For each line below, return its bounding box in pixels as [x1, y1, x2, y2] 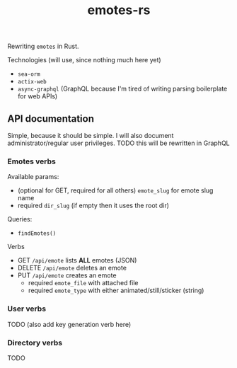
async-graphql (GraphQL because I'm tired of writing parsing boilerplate [17, 84, 228, 93]
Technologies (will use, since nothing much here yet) [7, 56, 161, 64]
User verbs [7, 304, 47, 314]
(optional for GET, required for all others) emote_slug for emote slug [17, 186, 214, 195]
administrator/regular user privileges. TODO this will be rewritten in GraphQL [7, 139, 230, 147]
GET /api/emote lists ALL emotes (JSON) [17, 256, 137, 265]
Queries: [7, 215, 33, 224]
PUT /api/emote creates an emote [17, 271, 117, 280]
